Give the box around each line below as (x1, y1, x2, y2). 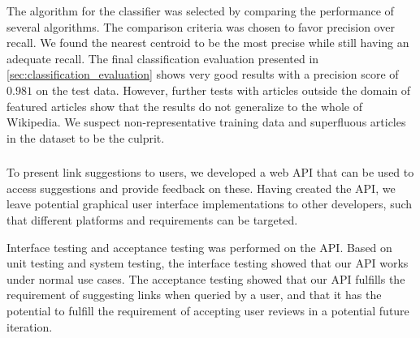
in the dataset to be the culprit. (6, 129, 165, 146)
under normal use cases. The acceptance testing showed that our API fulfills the (6, 270, 405, 287)
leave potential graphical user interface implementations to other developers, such (6, 195, 413, 212)
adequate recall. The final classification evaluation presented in (6, 49, 319, 66)
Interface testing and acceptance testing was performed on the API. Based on (6, 238, 392, 255)
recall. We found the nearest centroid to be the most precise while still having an (6, 34, 409, 51)
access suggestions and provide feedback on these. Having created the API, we (6, 179, 396, 196)
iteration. (6, 318, 53, 335)
